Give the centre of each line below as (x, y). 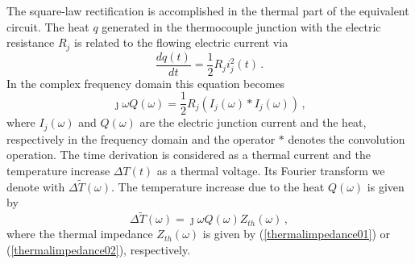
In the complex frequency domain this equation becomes (146, 83)
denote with (36, 186)
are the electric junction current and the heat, (253, 122)
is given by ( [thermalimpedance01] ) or (297, 234)
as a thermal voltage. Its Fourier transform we (271, 170)
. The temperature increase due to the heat (218, 186)
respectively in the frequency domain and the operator (141, 138)
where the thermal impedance (80, 234)
